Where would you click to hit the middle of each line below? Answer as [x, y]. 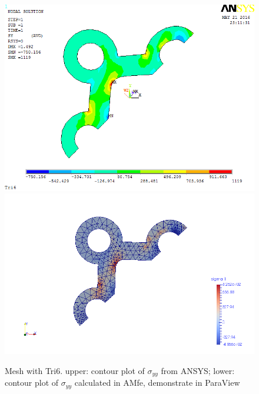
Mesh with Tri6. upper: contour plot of [75, 370]
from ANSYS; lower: [198, 370]
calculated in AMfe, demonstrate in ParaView [157, 383]
